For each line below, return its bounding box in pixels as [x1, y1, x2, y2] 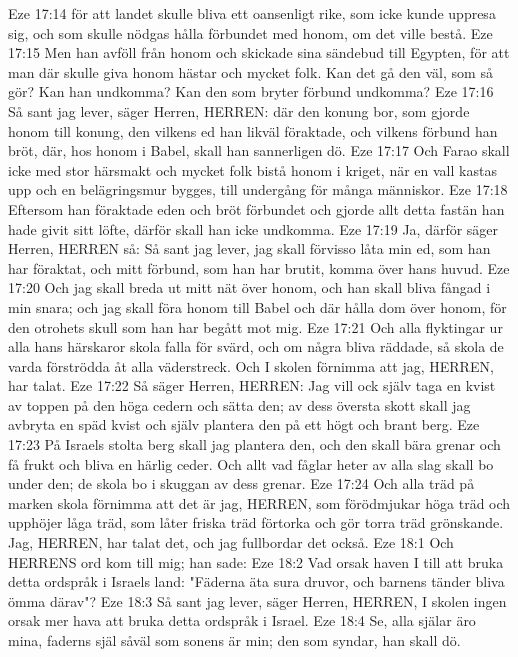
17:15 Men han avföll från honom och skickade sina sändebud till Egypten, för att [8, 42, 510, 63]
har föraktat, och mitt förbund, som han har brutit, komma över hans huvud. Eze [8, 257, 510, 278]
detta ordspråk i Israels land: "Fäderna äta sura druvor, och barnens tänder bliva [8, 571, 505, 592]
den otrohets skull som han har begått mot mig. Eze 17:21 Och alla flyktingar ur [8, 316, 503, 337]
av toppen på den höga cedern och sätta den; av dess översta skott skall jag [8, 394, 471, 415]
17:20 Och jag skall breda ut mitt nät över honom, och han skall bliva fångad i [8, 277, 491, 298]
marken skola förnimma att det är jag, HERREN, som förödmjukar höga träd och [8, 492, 511, 513]
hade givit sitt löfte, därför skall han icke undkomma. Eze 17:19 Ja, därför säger [8, 218, 499, 239]
